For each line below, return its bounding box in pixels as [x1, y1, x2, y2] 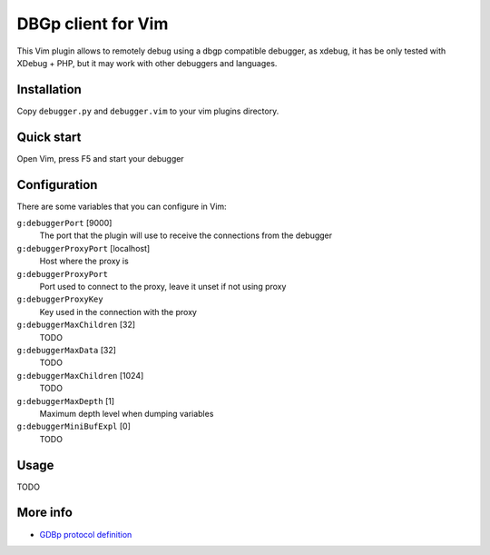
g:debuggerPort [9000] [16, 218, 113, 229]
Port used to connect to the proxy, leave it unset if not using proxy [39, 282, 287, 292]
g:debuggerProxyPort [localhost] [16, 243, 151, 253]
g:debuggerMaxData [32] [16, 344, 117, 355]
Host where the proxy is [39, 255, 129, 267]
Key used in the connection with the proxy [39, 306, 197, 317]
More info [16, 505, 73, 520]
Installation [16, 82, 82, 97]
